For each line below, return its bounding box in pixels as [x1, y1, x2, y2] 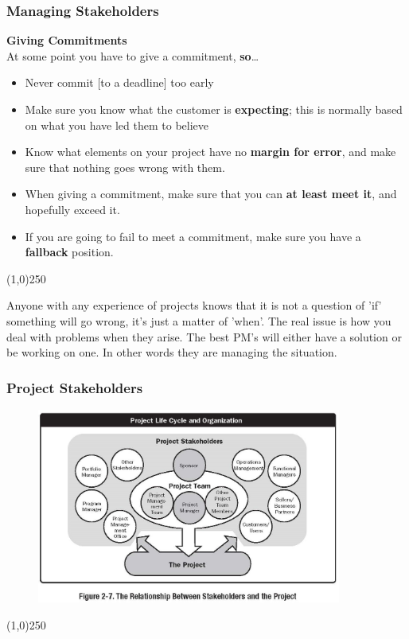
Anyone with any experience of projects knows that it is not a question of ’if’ [6, 297, 382, 314]
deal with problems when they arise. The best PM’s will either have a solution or [6, 328, 402, 345]
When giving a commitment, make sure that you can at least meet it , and [25, 185, 397, 202]
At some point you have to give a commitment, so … [6, 47, 259, 64]
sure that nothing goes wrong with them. [25, 158, 225, 175]
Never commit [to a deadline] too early [25, 74, 214, 91]
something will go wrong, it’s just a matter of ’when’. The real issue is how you [6, 312, 391, 329]
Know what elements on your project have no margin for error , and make [25, 143, 396, 160]
